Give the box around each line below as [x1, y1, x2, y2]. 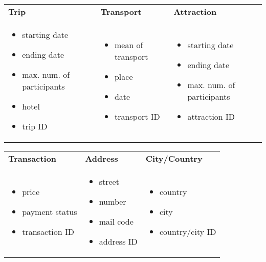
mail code [99, 215, 134, 227]
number [99, 195, 126, 207]
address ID [99, 235, 138, 247]
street [99, 176, 119, 187]
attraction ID [187, 110, 235, 122]
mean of [114, 38, 143, 51]
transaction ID [22, 225, 74, 237]
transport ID [114, 110, 160, 122]
